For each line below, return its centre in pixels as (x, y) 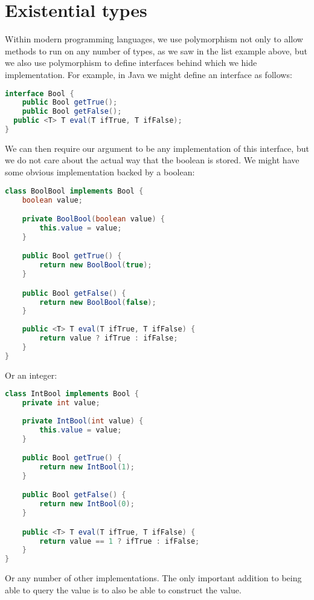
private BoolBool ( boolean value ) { (93, 219)
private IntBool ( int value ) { (83, 421)
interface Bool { (40, 93)
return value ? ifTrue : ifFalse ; (109, 338)
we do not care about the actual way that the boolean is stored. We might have (152, 160)
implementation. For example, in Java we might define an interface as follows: (149, 74)
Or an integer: (31, 375)
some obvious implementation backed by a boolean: (100, 172)
